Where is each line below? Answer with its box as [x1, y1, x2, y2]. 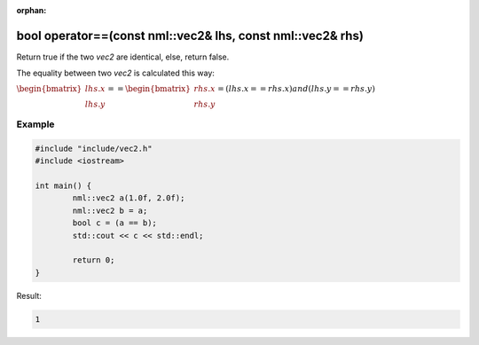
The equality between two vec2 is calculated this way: [16, 67, 215, 79]
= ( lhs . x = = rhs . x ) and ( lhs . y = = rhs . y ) [217, 83, 376, 93]
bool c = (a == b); [72, 218, 157, 228]
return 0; [72, 255, 115, 265]
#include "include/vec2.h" [35, 143, 153, 153]
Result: [16, 290, 42, 301]
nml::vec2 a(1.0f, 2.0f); [72, 193, 185, 203]
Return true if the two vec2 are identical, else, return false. [16, 51, 230, 62]
